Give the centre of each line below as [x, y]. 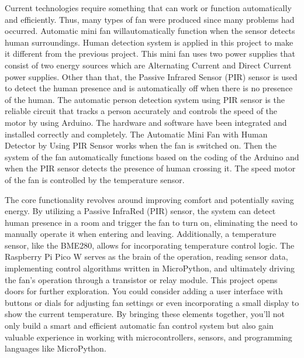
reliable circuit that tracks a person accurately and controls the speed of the [141, 111]
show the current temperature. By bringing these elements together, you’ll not [145, 314]
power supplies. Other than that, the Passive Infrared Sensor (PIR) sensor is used [151, 76]
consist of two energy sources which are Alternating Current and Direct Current [148, 65]
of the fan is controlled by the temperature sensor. [95, 179]
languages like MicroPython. [56, 348]
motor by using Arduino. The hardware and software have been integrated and [146, 122]
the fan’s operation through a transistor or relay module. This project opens [141, 279]
